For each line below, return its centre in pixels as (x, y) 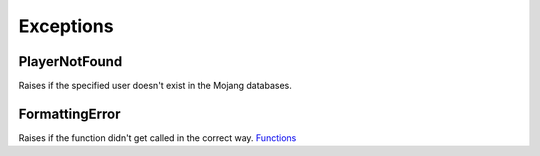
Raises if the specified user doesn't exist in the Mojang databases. (155, 86)
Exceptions (66, 26)
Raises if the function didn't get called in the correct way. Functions (157, 137)
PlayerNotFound (70, 61)
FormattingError (69, 113)
